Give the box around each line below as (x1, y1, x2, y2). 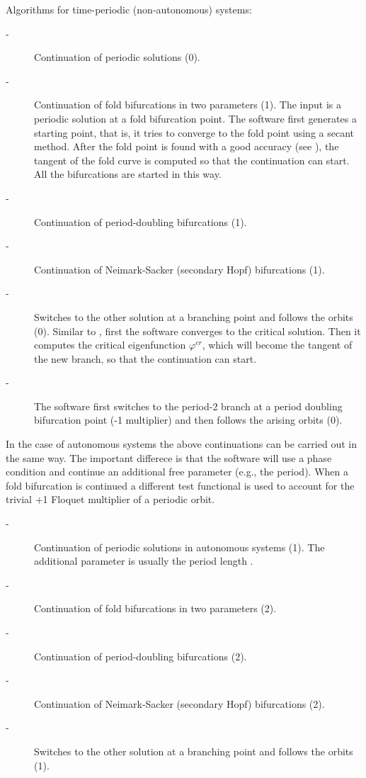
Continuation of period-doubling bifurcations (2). (34, 648, 247, 663)
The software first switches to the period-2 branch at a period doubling (34, 398, 343, 413)
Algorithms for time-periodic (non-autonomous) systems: (6, 2, 252, 16)
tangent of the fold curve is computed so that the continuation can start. (34, 152, 350, 167)
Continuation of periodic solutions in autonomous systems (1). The (34, 539, 325, 554)
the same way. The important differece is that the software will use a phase (6, 450, 332, 465)
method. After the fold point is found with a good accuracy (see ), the (34, 139, 339, 154)
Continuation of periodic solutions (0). (34, 50, 200, 64)
